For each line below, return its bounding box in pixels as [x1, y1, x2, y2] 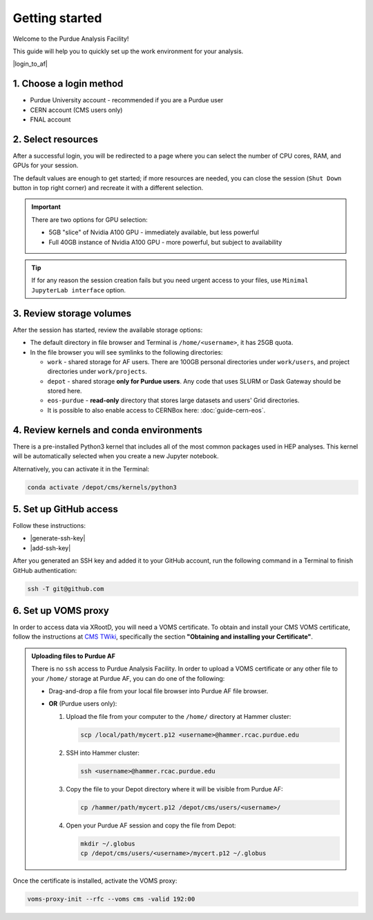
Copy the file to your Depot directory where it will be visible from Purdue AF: [66, 785, 283, 793]
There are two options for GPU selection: [31, 215, 148, 224]
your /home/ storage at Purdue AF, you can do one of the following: [31, 674, 225, 682]
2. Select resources [12, 133, 98, 145]
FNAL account [30, 115, 71, 124]
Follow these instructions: [12, 522, 86, 530]
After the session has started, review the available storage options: [12, 326, 203, 334]
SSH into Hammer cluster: [66, 749, 140, 757]
